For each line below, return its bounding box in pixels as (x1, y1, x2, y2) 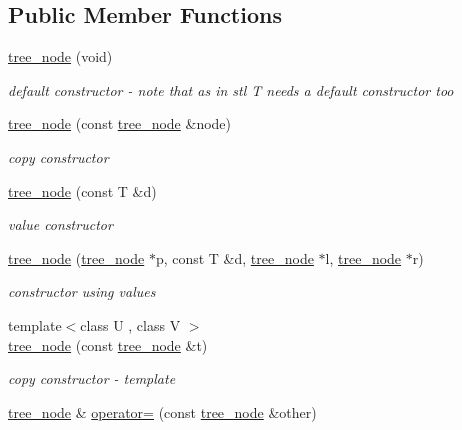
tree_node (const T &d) (8, 180, 157, 201)
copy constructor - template (8, 368, 176, 389)
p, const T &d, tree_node (155, 247, 314, 268)
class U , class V (80, 314, 181, 335)
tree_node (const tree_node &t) (8, 334, 208, 355)
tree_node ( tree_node (8, 247, 145, 268)
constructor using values (8, 281, 156, 302)
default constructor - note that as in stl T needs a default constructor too (8, 79, 454, 100)
